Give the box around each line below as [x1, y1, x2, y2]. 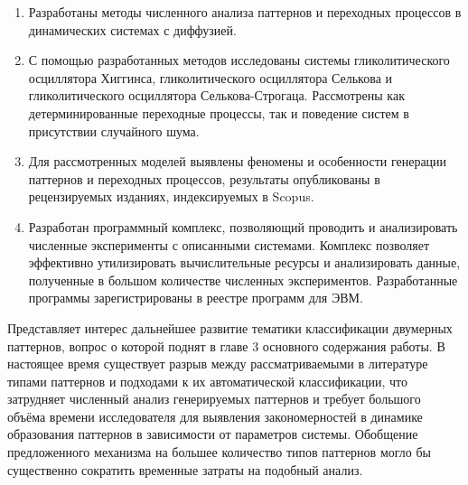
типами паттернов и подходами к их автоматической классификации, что [7, 371, 408, 390]
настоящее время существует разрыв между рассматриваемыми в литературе [7, 354, 428, 373]
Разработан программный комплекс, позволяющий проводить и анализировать [28, 217, 458, 236]
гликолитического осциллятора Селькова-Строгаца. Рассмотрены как [28, 86, 405, 105]
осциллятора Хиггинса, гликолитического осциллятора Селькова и [28, 68, 393, 87]
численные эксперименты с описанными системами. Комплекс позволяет [28, 235, 429, 254]
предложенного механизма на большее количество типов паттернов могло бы [7, 443, 431, 462]
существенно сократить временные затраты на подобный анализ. [7, 460, 363, 479]
